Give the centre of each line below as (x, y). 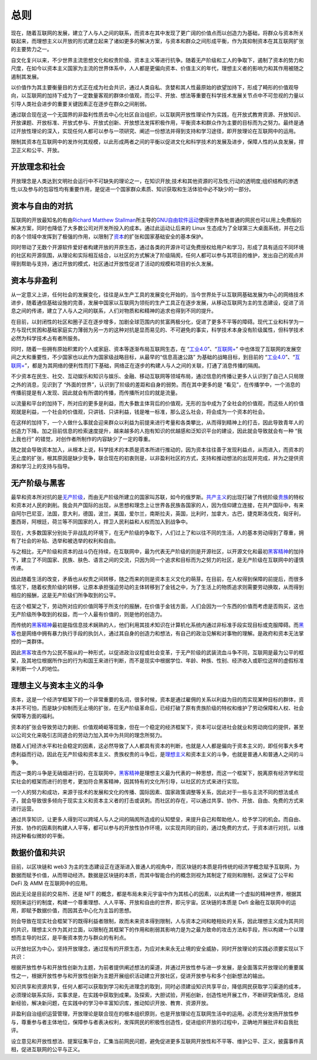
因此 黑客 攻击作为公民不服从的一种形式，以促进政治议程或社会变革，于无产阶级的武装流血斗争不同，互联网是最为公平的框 (157, 652)
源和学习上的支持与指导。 (42, 466)
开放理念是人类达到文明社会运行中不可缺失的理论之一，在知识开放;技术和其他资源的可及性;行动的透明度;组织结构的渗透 (155, 181)
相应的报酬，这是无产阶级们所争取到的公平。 (65, 595)
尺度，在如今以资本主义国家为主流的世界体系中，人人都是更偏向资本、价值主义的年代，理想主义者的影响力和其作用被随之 (157, 68)
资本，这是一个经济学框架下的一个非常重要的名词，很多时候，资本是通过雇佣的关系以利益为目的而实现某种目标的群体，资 (157, 700)
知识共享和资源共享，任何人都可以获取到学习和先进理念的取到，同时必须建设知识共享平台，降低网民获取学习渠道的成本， (157, 987)
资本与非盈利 (34, 280)
